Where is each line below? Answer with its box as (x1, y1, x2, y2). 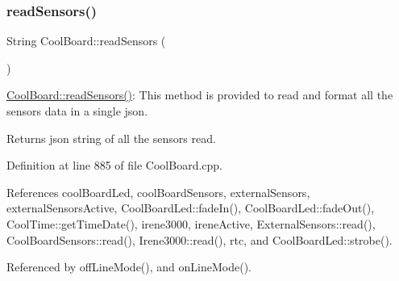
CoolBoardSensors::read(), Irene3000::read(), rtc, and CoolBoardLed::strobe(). (6, 231, 393, 248)
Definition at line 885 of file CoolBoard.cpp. (6, 157, 223, 174)
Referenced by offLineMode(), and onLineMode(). (6, 258, 251, 275)
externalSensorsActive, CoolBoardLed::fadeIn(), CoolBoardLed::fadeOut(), (6, 199, 375, 216)
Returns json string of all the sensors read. (6, 129, 216, 146)
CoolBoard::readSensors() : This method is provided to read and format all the (6, 86, 393, 103)
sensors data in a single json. (6, 103, 148, 119)
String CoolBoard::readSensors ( (6, 32, 166, 49)
